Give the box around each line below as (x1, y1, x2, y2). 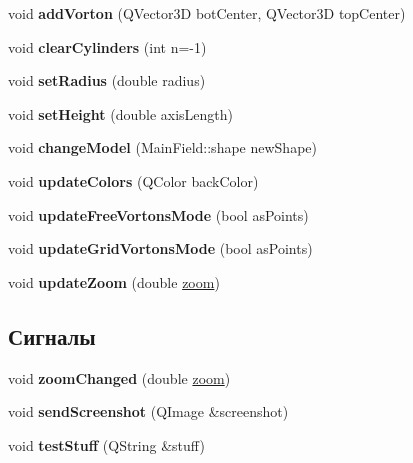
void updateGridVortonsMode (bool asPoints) (8, 238, 313, 259)
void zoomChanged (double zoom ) (8, 367, 231, 388)
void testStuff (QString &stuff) (8, 434, 205, 455)
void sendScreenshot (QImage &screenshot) (8, 401, 289, 422)
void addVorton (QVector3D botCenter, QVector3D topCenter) (8, 3, 406, 23)
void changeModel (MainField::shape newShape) (8, 137, 317, 158)
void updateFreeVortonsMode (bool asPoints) (8, 204, 309, 225)
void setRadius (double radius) (8, 70, 206, 91)
